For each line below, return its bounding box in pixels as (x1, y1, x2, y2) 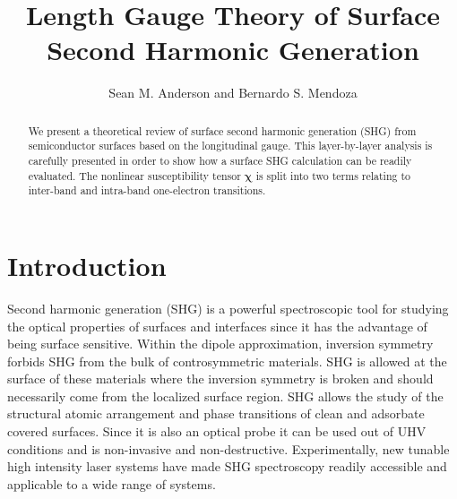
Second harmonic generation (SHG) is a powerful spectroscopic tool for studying (7, 298, 449, 317)
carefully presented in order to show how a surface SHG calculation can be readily (28, 153, 412, 168)
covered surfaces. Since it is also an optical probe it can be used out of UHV (7, 422, 427, 441)
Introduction (7, 246, 167, 283)
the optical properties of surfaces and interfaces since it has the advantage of (7, 316, 427, 335)
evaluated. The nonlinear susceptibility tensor (28, 168, 241, 183)
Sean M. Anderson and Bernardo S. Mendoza (108, 83, 358, 102)
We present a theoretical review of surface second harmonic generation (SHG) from (28, 123, 417, 138)
